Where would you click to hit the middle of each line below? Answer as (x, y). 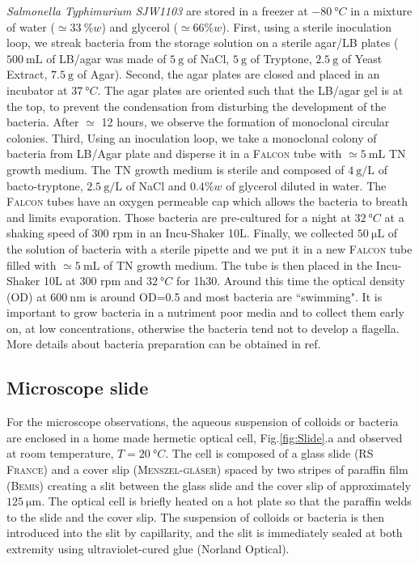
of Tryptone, (281, 58)
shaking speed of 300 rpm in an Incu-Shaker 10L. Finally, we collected (180, 233)
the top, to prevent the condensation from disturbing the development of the (197, 106)
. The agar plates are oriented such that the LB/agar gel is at (250, 90)
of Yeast (362, 58)
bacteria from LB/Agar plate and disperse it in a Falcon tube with (174, 154)
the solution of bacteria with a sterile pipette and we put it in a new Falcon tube (209, 248)
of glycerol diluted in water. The (306, 185)
